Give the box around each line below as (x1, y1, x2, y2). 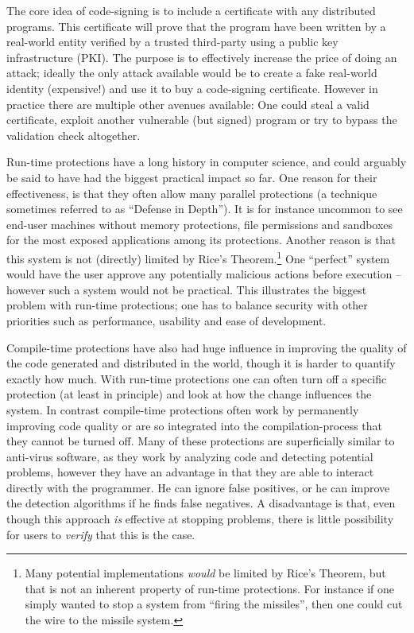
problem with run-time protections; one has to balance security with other (6, 297, 368, 313)
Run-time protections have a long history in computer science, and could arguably (6, 153, 407, 170)
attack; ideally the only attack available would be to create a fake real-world (6, 64, 377, 81)
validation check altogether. (6, 126, 141, 143)
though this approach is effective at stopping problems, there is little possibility (6, 511, 394, 527)
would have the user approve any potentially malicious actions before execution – (6, 266, 401, 282)
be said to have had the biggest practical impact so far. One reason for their (6, 169, 377, 185)
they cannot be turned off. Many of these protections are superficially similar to (6, 433, 395, 449)
